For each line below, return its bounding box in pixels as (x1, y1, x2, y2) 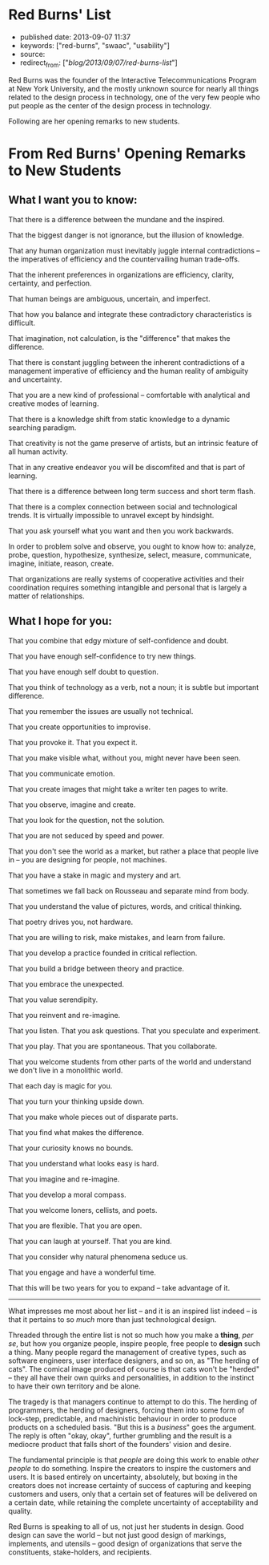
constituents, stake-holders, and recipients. (8, 1547, 152, 1557)
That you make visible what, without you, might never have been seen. (8, 752, 241, 763)
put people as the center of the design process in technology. (8, 100, 212, 110)
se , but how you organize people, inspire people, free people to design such (8, 1338, 261, 1348)
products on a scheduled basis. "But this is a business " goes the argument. (8, 1422, 256, 1432)
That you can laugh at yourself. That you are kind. (8, 1236, 172, 1246)
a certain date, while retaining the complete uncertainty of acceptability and (8, 1498, 259, 1507)
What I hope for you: (8, 614, 112, 628)
